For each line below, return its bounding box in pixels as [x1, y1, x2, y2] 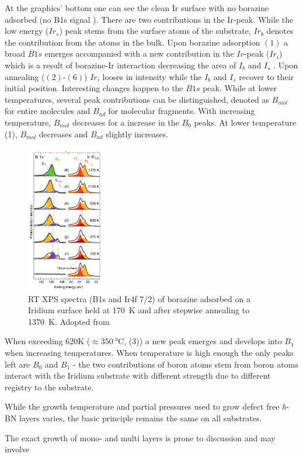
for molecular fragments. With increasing [108, 105, 255, 117]
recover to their [239, 70, 294, 82]
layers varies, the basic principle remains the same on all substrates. [19, 411, 262, 424]
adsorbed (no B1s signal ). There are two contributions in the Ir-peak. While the [5, 13, 294, 25]
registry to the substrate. [5, 380, 94, 393]
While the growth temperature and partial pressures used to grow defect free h [5, 400, 287, 413]
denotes [266, 25, 294, 37]
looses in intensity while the [102, 70, 202, 82]
